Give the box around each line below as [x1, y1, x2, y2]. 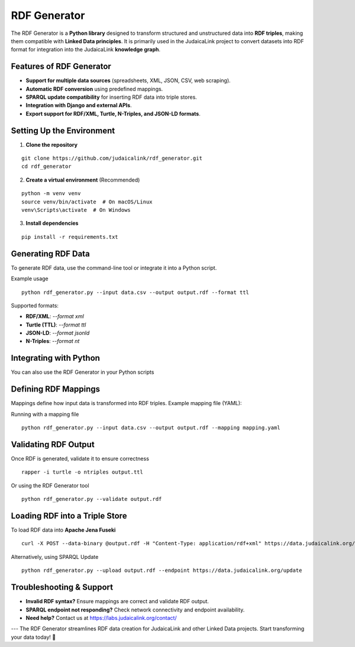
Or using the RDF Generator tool [11, 482, 89, 489]
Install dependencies [25, 219, 79, 227]
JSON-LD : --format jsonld [25, 329, 90, 337]
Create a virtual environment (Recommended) [25, 176, 140, 183]
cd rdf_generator [21, 163, 72, 170]
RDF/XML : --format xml [25, 313, 84, 320]
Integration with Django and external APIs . [25, 102, 133, 109]
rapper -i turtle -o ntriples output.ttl [21, 469, 143, 475]
